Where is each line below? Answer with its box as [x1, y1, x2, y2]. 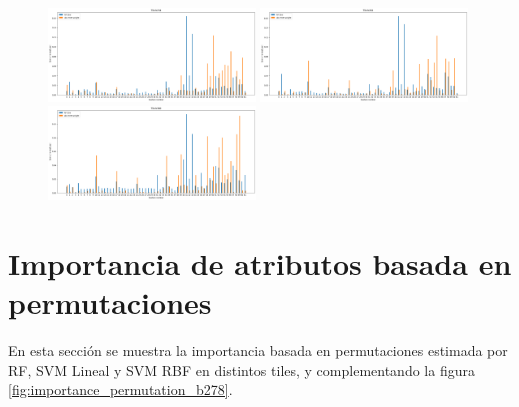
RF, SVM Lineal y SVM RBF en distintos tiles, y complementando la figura [8, 359, 475, 380]
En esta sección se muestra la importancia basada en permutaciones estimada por [8, 339, 508, 360]
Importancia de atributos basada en [8, 242, 512, 283]
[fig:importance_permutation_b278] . [8, 379, 233, 400]
